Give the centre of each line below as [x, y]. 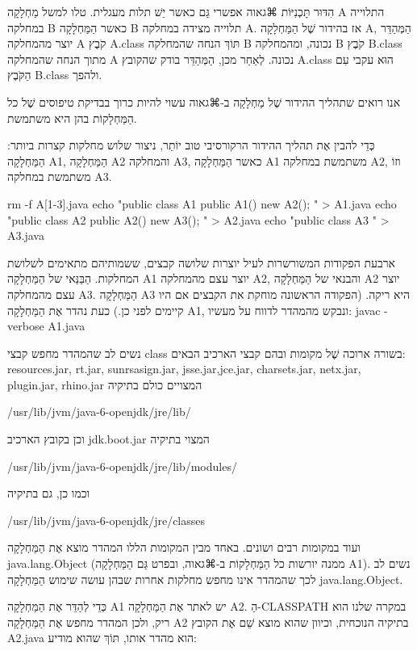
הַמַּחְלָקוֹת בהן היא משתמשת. [72, 118]
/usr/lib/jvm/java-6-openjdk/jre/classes [106, 520]
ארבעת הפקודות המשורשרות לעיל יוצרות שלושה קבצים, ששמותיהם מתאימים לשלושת [201, 262]
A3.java [26, 235]
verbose [26, 326]
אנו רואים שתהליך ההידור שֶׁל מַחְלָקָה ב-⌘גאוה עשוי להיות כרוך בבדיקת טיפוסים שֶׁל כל [204, 101]
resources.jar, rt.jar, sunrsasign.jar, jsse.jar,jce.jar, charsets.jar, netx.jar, [184, 369]
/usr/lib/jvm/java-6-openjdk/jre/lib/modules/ [122, 466]
